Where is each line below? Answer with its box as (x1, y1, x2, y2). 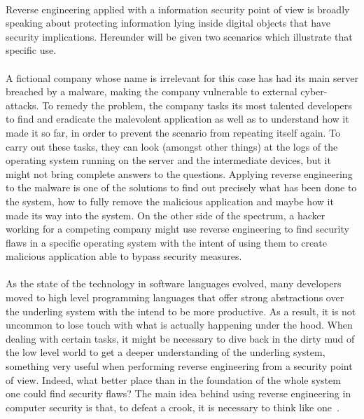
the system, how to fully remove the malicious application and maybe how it (6, 193, 334, 208)
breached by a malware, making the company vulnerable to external (6, 84, 297, 99)
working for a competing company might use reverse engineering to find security (6, 221, 349, 236)
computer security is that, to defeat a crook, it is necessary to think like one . (6, 399, 339, 414)
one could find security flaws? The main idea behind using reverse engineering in (6, 386, 351, 401)
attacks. (6, 97, 39, 112)
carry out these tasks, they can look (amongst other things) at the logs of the (6, 139, 338, 153)
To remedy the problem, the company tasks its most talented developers (42, 97, 352, 112)
